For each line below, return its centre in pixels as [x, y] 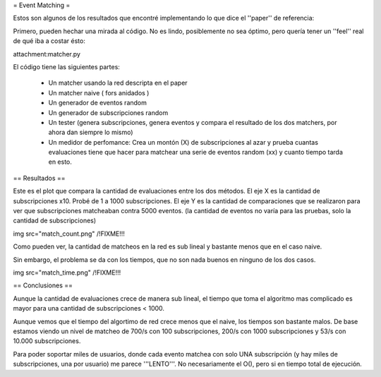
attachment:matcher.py [47, 54]
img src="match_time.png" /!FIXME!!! [67, 273]
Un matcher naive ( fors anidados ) [99, 92]
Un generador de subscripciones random [108, 112]
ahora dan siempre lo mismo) [91, 132]
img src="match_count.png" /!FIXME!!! [69, 234]
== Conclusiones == [43, 285]
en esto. [60, 162]
